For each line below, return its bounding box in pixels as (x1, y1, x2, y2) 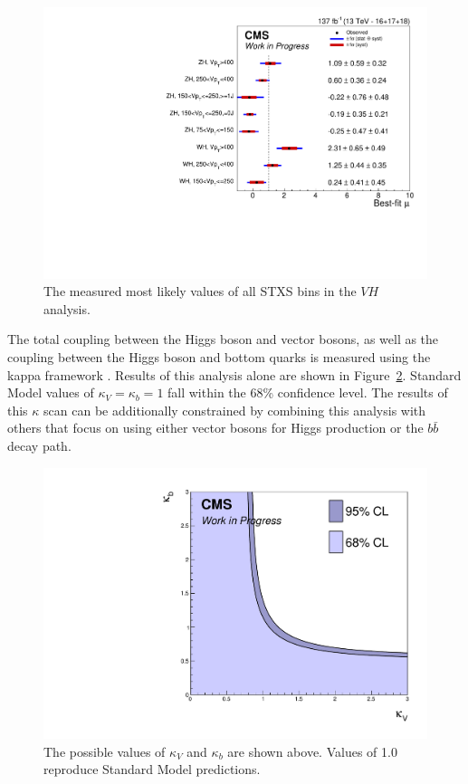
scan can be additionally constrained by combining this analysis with (43, 400, 426, 419)
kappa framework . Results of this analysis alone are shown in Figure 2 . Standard (7, 365, 462, 384)
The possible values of (43, 741, 166, 760)
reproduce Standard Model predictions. (43, 760, 261, 779)
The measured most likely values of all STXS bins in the (43, 282, 357, 301)
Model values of (7, 383, 94, 402)
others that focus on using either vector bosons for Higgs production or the (7, 418, 424, 437)
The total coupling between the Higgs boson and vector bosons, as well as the (7, 330, 439, 349)
